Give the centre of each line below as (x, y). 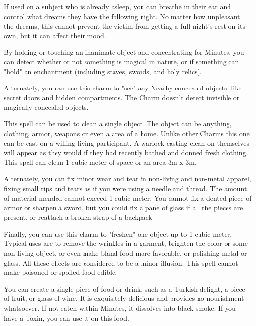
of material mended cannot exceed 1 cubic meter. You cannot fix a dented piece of (128, 198)
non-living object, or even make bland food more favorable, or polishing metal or (126, 253)
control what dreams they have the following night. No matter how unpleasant (122, 16)
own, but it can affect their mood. (55, 35)
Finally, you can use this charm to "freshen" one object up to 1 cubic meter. (118, 233)
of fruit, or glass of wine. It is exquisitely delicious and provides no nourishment (124, 298)
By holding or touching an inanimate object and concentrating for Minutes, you (124, 52)
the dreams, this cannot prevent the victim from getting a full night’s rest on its (125, 26)
